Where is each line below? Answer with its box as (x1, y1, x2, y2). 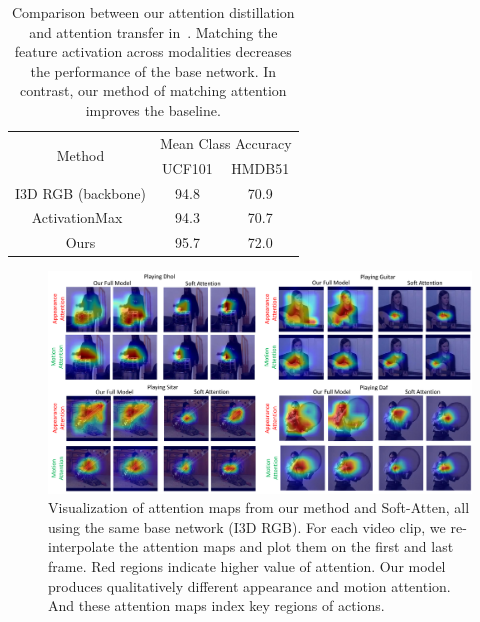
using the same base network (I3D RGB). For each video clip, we (48, 516, 446, 537)
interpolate (48, 536, 115, 557)
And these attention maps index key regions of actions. (48, 595, 385, 616)
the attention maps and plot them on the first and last (118, 536, 454, 557)
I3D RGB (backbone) (15, 182, 146, 203)
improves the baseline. (85, 99, 221, 120)
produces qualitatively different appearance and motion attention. (48, 575, 451, 596)
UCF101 (162, 157, 213, 178)
